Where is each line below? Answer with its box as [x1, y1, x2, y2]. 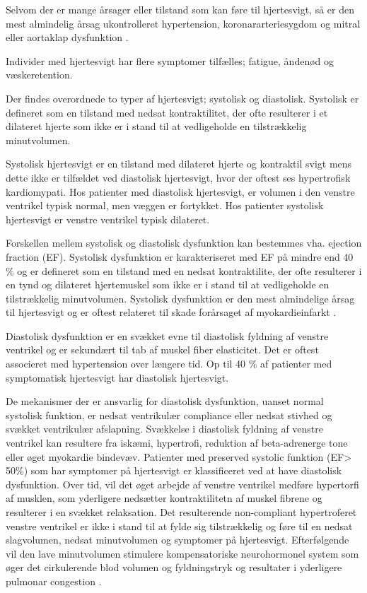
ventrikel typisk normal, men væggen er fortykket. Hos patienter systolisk [6, 198, 324, 213]
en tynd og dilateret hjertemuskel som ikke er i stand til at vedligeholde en [6, 277, 330, 292]
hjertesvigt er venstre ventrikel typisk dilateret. [6, 211, 210, 226]
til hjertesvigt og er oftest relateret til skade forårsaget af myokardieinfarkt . [6, 305, 337, 319]
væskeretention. [6, 67, 73, 82]
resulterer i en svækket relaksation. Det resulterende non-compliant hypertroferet [6, 505, 357, 519]
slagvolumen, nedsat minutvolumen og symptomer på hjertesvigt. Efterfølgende [6, 532, 349, 547]
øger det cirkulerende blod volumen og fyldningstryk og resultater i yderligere [6, 560, 342, 575]
